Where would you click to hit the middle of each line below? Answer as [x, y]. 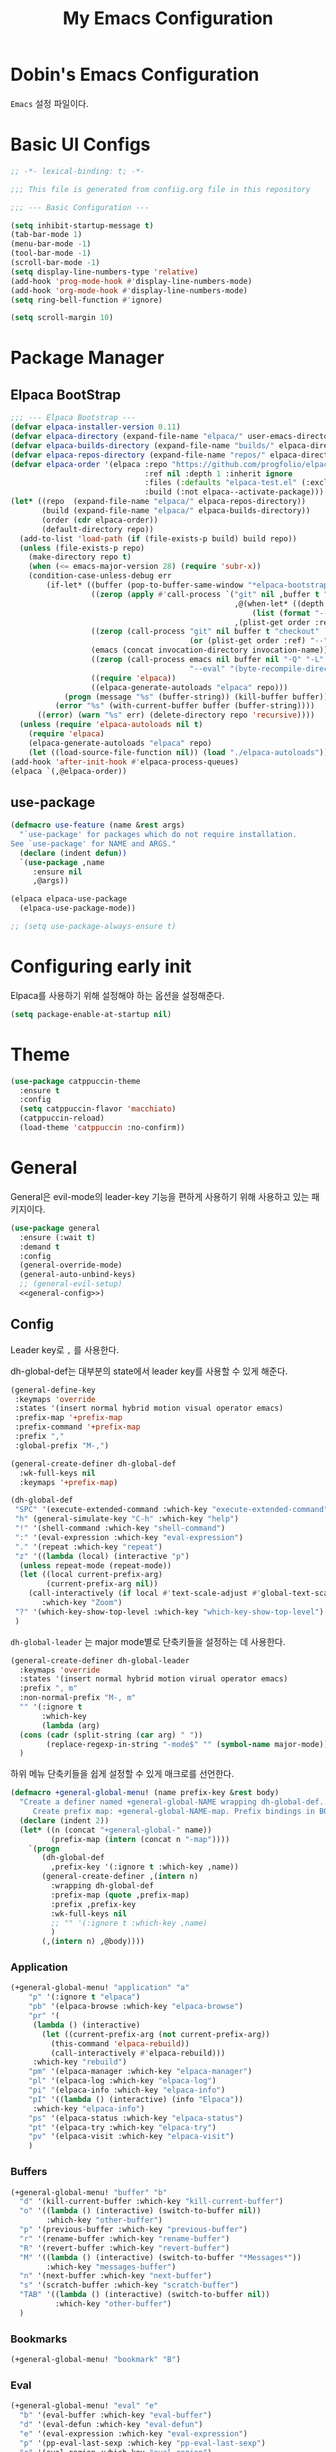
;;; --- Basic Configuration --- [80, 207]
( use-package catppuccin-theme [75, 1081]
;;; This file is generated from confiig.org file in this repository [160, 189]
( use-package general [55, 1228]
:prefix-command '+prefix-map [77, 1427]
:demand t [39, 1247]
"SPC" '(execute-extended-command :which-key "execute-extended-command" [171, 1510]
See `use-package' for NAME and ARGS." [93, 843]
